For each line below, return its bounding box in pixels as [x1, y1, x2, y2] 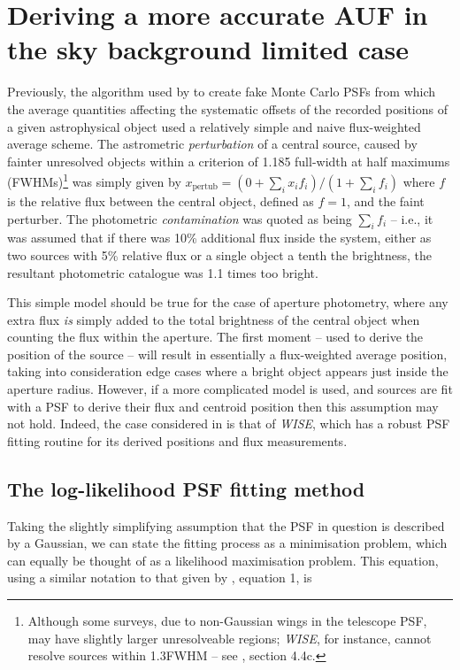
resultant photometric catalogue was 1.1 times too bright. [7, 263, 318, 281]
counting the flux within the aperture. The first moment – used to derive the [7, 327, 424, 346]
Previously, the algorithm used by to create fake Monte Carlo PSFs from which [7, 82, 436, 101]
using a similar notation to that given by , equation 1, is [7, 568, 312, 587]
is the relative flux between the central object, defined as [7, 191, 314, 210]
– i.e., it [390, 209, 433, 227]
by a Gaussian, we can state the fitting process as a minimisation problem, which [7, 534, 448, 552]
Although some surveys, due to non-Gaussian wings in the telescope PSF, [27, 612, 427, 630]
